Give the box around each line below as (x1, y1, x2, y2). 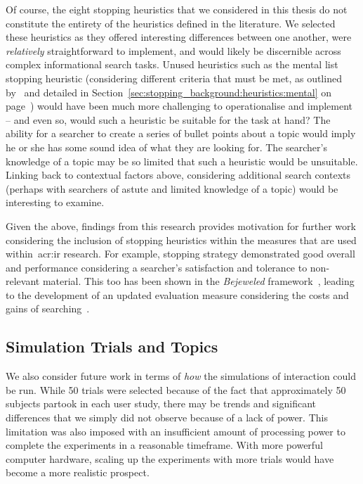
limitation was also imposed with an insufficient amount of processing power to (6, 423, 345, 438)
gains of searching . (6, 301, 90, 316)
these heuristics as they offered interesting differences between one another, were (6, 30, 352, 44)
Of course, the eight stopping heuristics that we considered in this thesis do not (6, 2, 348, 16)
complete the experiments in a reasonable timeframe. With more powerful (6, 438, 323, 452)
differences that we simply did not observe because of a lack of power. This (6, 410, 328, 425)
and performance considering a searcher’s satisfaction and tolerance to (6, 260, 308, 274)
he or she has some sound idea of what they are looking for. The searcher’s (6, 139, 327, 154)
